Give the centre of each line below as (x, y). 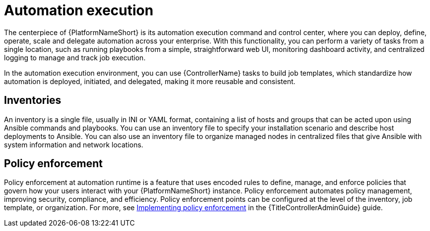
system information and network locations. (74, 144)
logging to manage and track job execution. (75, 57)
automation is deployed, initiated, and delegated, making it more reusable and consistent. (150, 81)
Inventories (33, 100)
